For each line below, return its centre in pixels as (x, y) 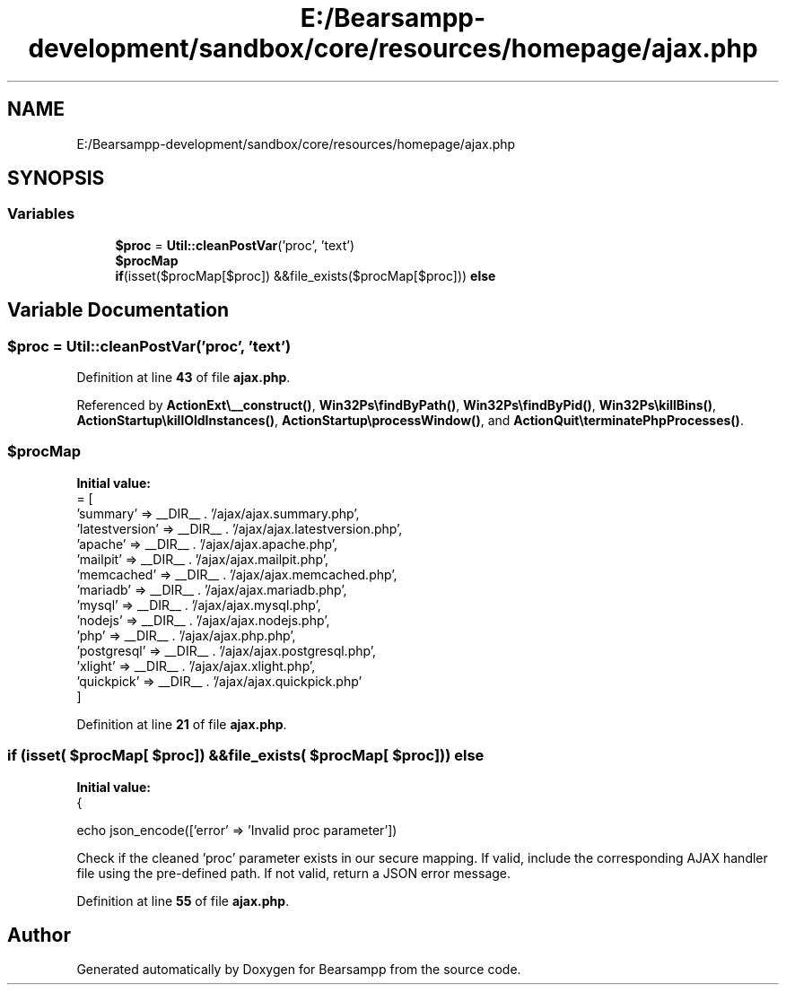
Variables (41, 214)
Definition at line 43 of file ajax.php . (183, 378)
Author (39, 935)
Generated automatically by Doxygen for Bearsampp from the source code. (299, 970)
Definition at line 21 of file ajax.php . (182, 724)
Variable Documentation (118, 310)
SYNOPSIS (56, 178)
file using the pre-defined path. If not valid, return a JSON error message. (294, 873)
